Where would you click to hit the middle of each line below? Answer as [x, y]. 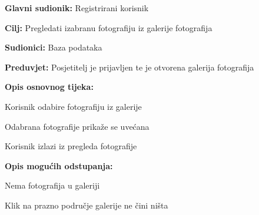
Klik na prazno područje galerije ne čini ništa [87, 205]
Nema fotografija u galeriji [52, 185]
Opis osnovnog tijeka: [49, 87]
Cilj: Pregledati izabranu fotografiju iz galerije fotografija [109, 27]
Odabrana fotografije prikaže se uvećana [77, 126]
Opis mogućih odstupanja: [59, 165]
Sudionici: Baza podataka [54, 47]
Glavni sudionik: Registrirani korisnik [77, 8]
